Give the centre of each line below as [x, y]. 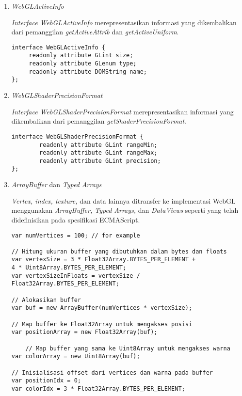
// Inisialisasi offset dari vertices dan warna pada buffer [112, 372]
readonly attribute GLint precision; [100, 161]
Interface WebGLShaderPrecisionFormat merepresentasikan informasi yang [122, 111]
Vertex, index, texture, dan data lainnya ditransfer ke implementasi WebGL [123, 200]
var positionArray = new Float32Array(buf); [84, 332]
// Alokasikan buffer [46, 300]
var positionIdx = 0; [46, 381]
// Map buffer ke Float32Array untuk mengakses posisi [102, 324]
